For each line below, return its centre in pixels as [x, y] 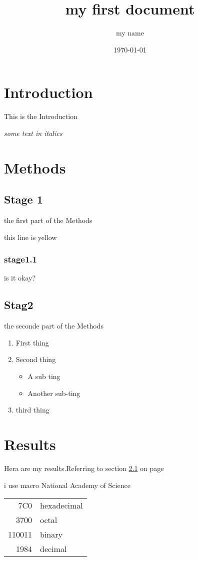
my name [130, 33]
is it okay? [20, 278]
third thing [32, 410]
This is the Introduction [41, 116]
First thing [32, 342]
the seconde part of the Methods [54, 326]
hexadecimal [61, 505]
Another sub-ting [54, 393]
